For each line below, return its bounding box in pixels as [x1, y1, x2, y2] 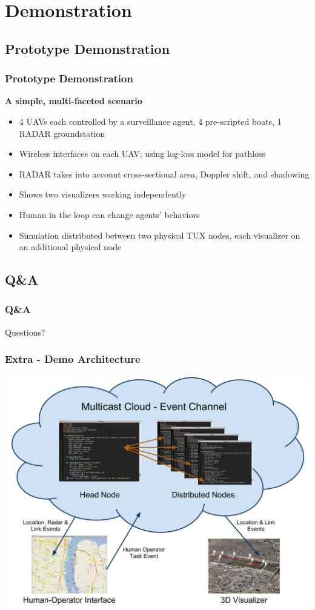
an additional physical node [19, 240, 122, 253]
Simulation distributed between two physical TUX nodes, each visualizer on [19, 228, 300, 241]
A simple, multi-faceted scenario [5, 94, 142, 107]
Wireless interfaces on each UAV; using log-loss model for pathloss [19, 147, 266, 160]
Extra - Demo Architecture [5, 351, 141, 366]
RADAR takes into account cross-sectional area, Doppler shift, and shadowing [19, 167, 310, 180]
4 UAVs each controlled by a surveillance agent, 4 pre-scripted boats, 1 [19, 114, 282, 127]
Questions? [5, 325, 45, 338]
